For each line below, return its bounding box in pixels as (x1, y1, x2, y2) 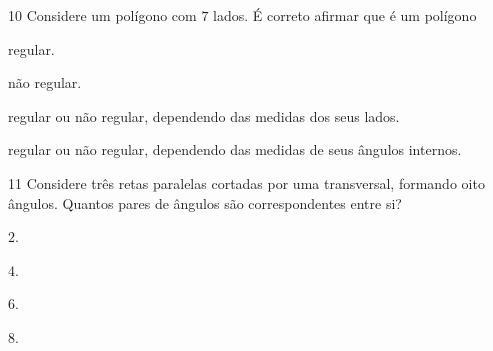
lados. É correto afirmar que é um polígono (213, 5, 477, 25)
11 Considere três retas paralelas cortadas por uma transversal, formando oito (8, 172, 485, 193)
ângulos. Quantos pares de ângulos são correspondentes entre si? (8, 192, 402, 213)
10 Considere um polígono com (8, 5, 197, 25)
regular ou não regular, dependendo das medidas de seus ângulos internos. (8, 139, 462, 160)
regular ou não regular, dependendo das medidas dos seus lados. (8, 105, 400, 126)
